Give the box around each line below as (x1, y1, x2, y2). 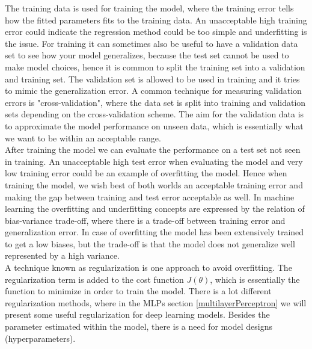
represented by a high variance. (5, 249, 120, 262)
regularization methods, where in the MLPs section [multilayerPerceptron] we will (5, 296, 307, 309)
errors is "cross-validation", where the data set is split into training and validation (5, 96, 306, 108)
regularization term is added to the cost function (5, 273, 184, 285)
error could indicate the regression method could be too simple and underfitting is (5, 25, 307, 38)
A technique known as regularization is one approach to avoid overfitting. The (5, 261, 292, 274)
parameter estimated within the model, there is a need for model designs (5, 320, 272, 333)
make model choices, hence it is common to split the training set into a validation (5, 60, 305, 73)
